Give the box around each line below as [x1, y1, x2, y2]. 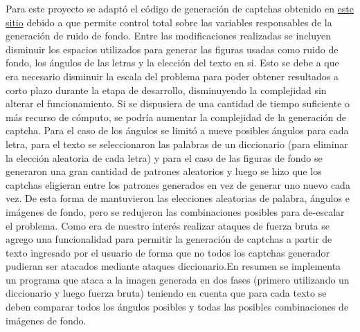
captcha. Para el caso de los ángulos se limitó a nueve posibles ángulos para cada [6, 123, 349, 138]
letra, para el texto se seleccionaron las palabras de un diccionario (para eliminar [6, 136, 348, 151]
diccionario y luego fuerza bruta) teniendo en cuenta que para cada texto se [6, 286, 327, 300]
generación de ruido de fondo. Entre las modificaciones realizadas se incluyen [6, 28, 332, 43]
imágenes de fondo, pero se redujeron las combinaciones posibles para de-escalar [6, 204, 345, 219]
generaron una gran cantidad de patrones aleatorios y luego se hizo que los [6, 164, 322, 178]
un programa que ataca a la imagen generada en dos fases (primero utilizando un [6, 272, 350, 286]
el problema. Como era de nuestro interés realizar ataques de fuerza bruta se [6, 218, 330, 232]
